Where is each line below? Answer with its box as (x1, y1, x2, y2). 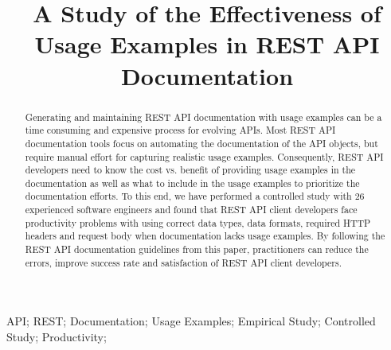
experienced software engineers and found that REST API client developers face (25, 203, 358, 216)
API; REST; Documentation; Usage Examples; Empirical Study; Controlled (6, 313, 376, 329)
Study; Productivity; (6, 329, 107, 345)
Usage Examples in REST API (34, 28, 380, 60)
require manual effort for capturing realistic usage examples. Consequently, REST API (25, 150, 384, 163)
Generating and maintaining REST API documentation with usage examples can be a (25, 110, 382, 123)
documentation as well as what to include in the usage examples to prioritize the (25, 176, 360, 189)
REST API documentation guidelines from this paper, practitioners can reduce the (25, 243, 369, 256)
